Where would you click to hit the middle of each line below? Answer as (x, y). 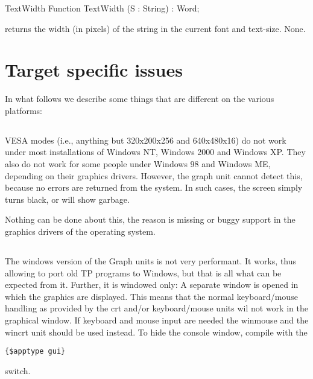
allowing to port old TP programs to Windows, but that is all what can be (143, 272)
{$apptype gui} (35, 352)
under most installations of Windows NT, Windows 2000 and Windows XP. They (155, 152)
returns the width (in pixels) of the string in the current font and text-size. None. (155, 28)
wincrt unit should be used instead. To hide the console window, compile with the (156, 332)
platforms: (24, 110)
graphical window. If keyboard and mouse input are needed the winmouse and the (157, 320)
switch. (18, 370)
